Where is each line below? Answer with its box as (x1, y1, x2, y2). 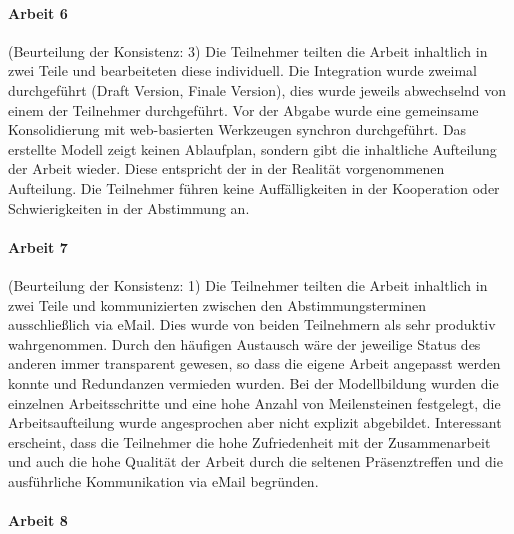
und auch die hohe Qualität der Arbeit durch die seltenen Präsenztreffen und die (8, 451, 503, 472)
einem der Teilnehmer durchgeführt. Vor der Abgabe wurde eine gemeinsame (8, 99, 479, 120)
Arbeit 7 (8, 236, 68, 257)
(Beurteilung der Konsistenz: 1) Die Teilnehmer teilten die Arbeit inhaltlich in (8, 274, 488, 295)
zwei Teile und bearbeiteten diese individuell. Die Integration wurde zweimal (8, 60, 477, 81)
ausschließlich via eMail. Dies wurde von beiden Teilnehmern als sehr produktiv (8, 314, 496, 335)
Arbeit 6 (8, 2, 68, 23)
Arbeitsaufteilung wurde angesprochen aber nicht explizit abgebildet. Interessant (8, 412, 502, 433)
